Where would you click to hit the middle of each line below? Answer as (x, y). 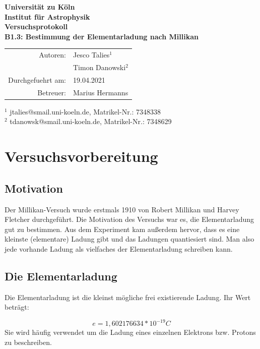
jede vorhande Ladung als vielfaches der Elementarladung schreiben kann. (119, 248)
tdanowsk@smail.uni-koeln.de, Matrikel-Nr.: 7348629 (91, 121)
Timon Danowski (100, 67)
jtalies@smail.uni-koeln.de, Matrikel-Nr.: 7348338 (85, 111)
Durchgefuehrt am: (37, 79)
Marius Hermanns (101, 92)
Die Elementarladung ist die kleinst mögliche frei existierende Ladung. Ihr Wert (128, 297)
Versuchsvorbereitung (81, 156)
